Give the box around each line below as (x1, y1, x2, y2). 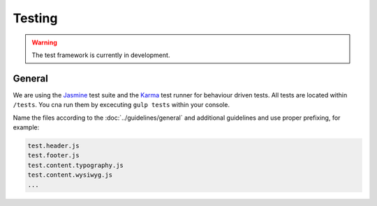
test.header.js (27, 142, 80, 150)
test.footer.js (27, 152, 80, 159)
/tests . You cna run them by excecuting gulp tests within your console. (13, 101, 230, 109)
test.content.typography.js (27, 161, 124, 169)
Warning (31, 38, 57, 47)
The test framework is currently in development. (31, 51, 170, 59)
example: (13, 123, 40, 132)
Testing (13, 10, 58, 26)
